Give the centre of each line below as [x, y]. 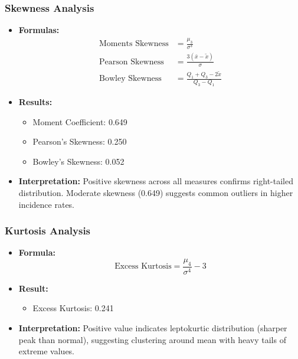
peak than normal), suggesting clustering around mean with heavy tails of [152, 339]
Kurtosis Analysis [48, 231]
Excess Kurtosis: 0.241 [73, 308]
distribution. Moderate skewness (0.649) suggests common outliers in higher [156, 193]
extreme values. [47, 351]
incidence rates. [47, 204]
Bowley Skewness [130, 79]
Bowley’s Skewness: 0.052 [78, 161]
